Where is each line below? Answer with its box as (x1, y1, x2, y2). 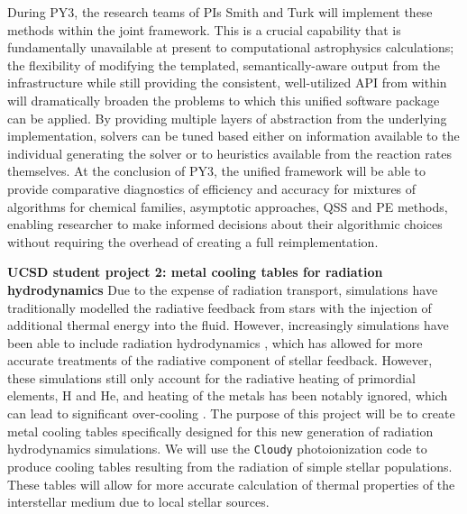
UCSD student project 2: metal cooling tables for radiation (7, 262, 383, 281)
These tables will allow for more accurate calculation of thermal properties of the (7, 474, 455, 493)
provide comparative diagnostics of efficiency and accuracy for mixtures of (7, 179, 417, 197)
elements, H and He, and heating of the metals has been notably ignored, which (7, 386, 448, 405)
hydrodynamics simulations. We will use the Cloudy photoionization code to (7, 439, 427, 458)
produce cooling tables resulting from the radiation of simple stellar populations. (7, 456, 453, 475)
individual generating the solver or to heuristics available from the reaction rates (7, 143, 452, 162)
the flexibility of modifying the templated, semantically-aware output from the (7, 55, 441, 74)
